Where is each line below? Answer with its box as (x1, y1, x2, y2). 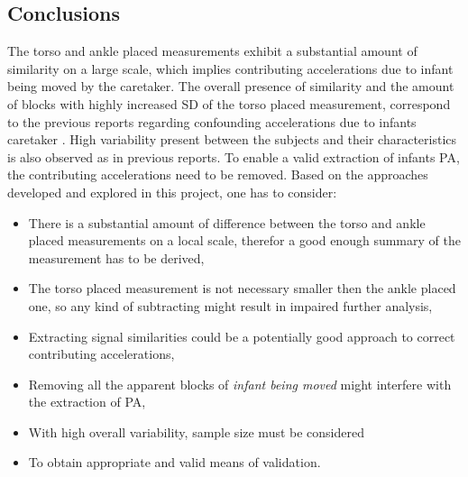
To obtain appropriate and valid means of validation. (28, 453, 321, 472)
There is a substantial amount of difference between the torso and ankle (28, 213, 426, 232)
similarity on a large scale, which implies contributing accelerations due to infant (7, 59, 454, 78)
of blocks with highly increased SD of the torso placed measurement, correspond (7, 94, 451, 113)
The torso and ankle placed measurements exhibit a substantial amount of (7, 41, 418, 60)
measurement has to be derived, (28, 248, 205, 267)
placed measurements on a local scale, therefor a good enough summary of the (28, 231, 461, 250)
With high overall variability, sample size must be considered (28, 422, 364, 441)
